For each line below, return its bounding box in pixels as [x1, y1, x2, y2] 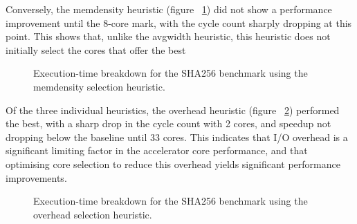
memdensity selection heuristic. [33, 79, 165, 93]
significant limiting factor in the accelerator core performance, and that [6, 143, 308, 158]
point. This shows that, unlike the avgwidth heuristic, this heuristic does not [6, 29, 331, 44]
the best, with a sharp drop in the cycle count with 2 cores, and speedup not [6, 116, 331, 131]
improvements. [6, 170, 67, 185]
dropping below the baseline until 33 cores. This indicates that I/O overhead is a [6, 129, 348, 144]
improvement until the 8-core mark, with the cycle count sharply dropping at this [6, 15, 352, 30]
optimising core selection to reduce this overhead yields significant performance [6, 156, 340, 171]
